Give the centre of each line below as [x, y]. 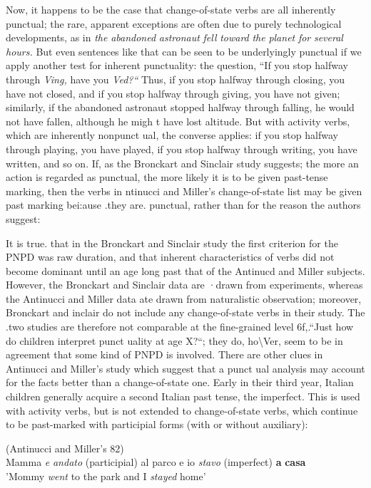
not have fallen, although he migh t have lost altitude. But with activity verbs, [178, 121]
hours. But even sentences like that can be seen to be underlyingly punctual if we [184, 51]
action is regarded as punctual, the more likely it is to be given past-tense [167, 177]
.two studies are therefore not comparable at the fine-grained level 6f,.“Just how [180, 327]
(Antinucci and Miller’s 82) [65, 448]
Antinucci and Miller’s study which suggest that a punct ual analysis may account [185, 368]
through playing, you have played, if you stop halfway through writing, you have [182, 149]
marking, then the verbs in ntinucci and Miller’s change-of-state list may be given [184, 191]
